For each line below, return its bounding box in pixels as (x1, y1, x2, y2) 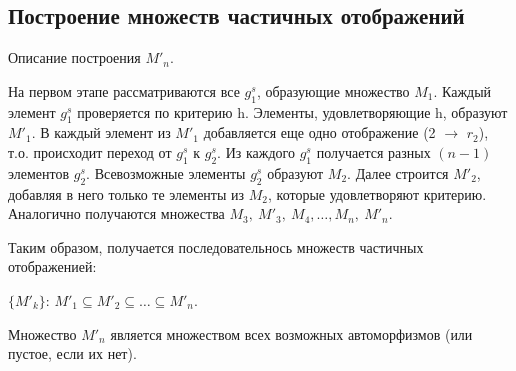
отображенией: (8, 256, 97, 277)
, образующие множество (256, 80, 410, 101)
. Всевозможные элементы (86, 162, 246, 183)
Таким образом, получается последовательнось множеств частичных (8, 236, 424, 257)
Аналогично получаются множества (8, 203, 225, 224)
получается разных (316, 141, 431, 162)
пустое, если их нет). (8, 343, 137, 364)
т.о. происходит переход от (8, 141, 172, 162)
